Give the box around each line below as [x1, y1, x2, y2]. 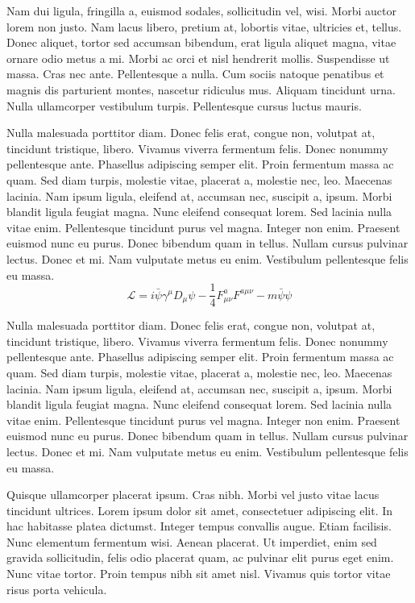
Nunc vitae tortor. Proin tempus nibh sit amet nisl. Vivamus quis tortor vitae [6, 565, 391, 582]
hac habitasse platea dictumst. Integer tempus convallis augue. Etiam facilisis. [6, 518, 392, 534]
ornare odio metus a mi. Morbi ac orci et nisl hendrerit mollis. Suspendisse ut [6, 49, 390, 66]
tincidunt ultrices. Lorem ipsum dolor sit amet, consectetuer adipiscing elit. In [6, 501, 393, 518]
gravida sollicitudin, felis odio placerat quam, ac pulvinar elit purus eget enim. [6, 549, 394, 566]
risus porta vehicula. [6, 580, 107, 597]
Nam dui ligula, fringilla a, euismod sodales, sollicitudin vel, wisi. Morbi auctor [6, 2, 396, 19]
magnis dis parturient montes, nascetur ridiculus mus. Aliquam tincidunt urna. [6, 81, 396, 98]
